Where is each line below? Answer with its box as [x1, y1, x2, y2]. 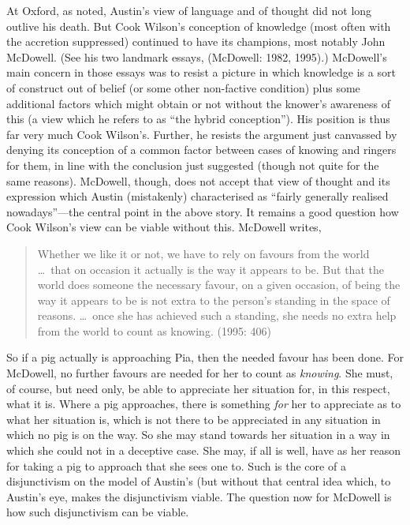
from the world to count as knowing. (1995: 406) [37, 322, 271, 339]
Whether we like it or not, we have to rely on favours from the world [37, 245, 370, 261]
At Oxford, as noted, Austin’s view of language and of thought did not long [6, 2, 372, 18]
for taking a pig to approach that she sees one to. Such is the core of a [6, 457, 346, 474]
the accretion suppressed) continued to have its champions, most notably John [6, 33, 386, 50]
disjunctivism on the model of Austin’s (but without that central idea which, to [6, 473, 391, 489]
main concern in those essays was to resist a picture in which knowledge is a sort [6, 64, 396, 81]
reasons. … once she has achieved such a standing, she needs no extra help [37, 307, 397, 324]
